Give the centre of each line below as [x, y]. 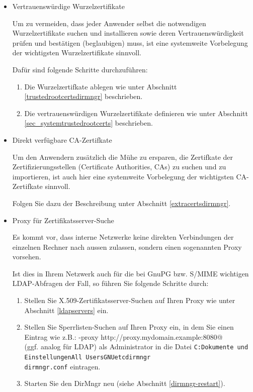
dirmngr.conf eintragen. [62, 366]
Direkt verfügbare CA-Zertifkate [62, 139]
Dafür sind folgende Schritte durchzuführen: [80, 69]
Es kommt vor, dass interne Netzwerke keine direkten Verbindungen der [123, 237]
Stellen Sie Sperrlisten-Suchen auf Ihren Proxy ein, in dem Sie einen [129, 327]
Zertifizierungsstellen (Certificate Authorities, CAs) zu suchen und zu [119, 167]
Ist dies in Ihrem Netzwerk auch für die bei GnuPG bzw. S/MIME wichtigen [131, 273]
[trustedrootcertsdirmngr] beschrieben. [83, 96]
